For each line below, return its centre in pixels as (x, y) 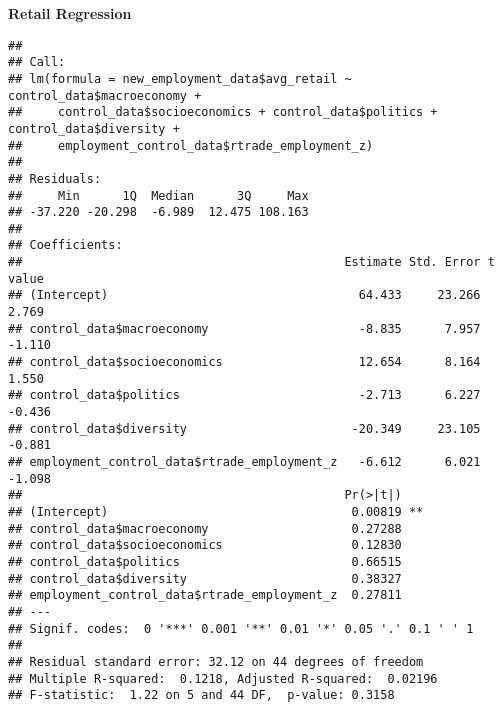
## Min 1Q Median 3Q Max (158, 195)
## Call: (37, 62)
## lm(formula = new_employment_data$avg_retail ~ (180, 78)
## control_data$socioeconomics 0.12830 (205, 545)
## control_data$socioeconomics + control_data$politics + (223, 112)
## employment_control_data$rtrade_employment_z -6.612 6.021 (244, 462)
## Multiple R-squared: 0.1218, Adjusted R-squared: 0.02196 (223, 678)
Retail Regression (70, 13)
